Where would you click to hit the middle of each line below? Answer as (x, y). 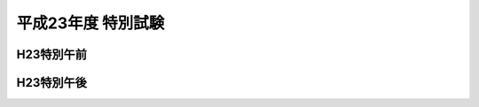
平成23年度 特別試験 (90, 23)
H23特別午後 (52, 83)
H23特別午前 (52, 54)
